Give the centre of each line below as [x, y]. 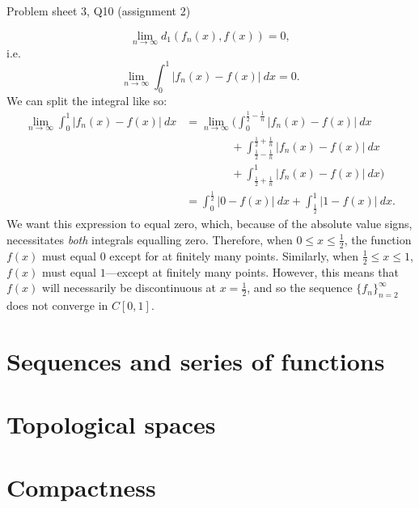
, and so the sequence [300, 288]
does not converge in [57, 305]
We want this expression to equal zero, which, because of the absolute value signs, [209, 224]
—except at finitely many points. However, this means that [252, 271]
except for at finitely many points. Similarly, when [234, 255]
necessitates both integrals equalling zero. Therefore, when [150, 239]
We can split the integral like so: [87, 100]
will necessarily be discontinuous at [129, 288]
